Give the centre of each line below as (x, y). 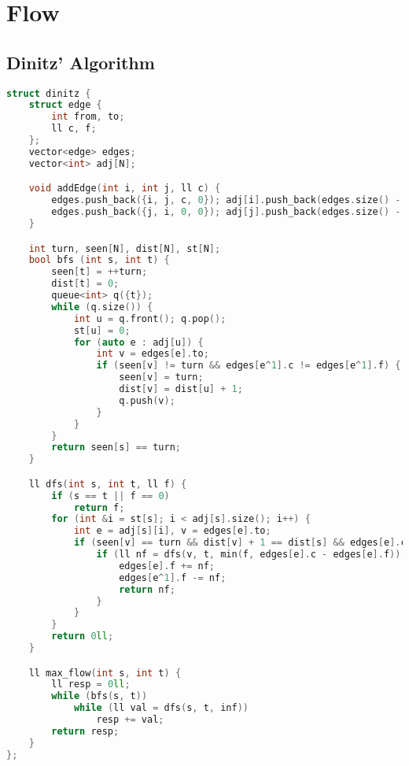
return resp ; (85, 731)
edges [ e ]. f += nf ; (167, 566)
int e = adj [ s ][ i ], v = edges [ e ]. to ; (172, 531)
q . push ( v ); (147, 400)
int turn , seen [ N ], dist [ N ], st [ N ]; (125, 248)
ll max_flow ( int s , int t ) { (105, 673)
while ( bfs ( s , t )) (99, 696)
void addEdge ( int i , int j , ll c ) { (125, 189)
